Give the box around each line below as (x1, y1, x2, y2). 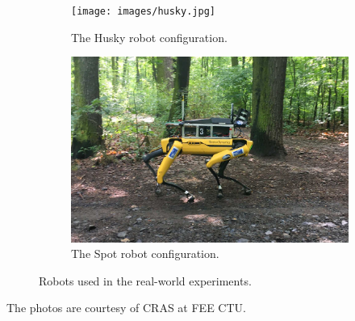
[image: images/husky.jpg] (71, 6, 215, 17)
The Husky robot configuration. (71, 28, 228, 45)
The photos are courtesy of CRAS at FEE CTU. (6, 299, 246, 316)
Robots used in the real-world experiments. (39, 272, 252, 289)
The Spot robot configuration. (71, 245, 219, 262)
